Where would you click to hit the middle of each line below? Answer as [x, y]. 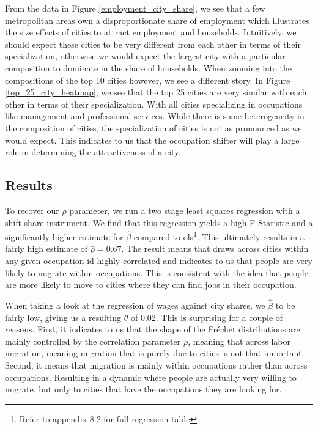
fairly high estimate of [46, 248]
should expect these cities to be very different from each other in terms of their [153, 44]
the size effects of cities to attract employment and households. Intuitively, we [151, 32]
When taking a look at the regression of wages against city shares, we [135, 305]
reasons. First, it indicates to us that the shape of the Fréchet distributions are [153, 329]
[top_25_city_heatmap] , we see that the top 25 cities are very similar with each [156, 92]
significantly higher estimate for [64, 236]
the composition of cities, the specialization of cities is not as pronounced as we [153, 127]
